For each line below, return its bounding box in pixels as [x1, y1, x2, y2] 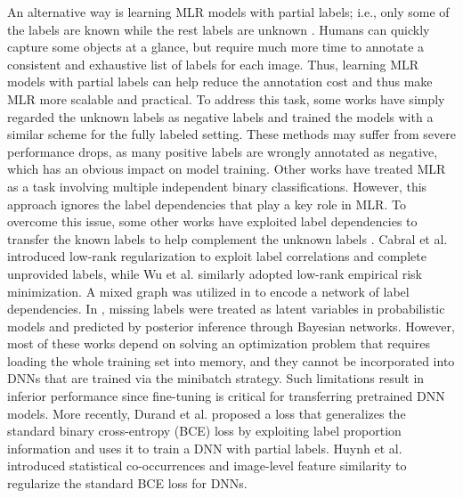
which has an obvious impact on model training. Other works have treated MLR [7, 159, 446, 178]
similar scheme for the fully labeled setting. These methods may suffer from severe [7, 125, 456, 143]
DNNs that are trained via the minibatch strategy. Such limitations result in [7, 369, 425, 388]
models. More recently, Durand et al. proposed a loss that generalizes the [7, 404, 406, 422]
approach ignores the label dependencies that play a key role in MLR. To [7, 194, 406, 213]
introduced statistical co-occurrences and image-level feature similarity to [7, 456, 407, 475]
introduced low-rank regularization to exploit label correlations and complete [7, 247, 426, 265]
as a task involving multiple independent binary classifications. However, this [7, 176, 427, 195]
